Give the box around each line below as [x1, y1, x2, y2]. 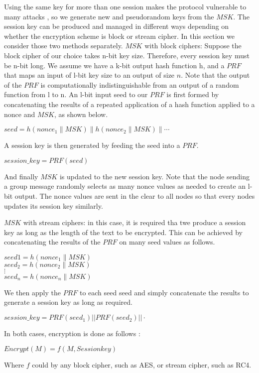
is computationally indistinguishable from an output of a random [40, 79, 239, 90]
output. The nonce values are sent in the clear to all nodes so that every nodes [14, 190, 255, 201]
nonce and [4, 109, 35, 119]
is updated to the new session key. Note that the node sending [59, 171, 250, 181]
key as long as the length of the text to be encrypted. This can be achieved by [4, 227, 243, 237]
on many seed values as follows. [119, 237, 215, 247]
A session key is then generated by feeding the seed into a [4, 140, 180, 150]
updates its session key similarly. [4, 200, 103, 211]
